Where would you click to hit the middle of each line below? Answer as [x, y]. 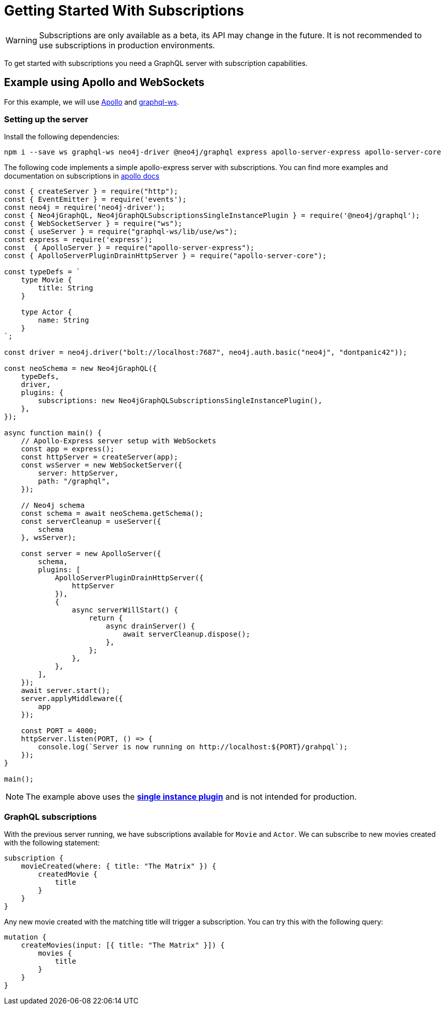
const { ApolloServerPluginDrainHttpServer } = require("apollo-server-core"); [165, 256]
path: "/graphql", [74, 481]
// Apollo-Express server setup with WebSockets [119, 441]
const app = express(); [68, 449]
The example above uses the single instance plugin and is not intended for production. [191, 797]
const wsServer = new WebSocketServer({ [102, 465]
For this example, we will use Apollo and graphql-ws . [92, 102]
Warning [21, 40]
